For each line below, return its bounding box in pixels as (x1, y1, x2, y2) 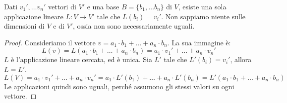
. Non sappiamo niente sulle (161, 11, 245, 21)
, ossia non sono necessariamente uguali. (73, 21, 195, 31)
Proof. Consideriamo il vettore (4, 37, 96, 47)
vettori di (48, 1, 76, 11)
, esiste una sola (178, 1, 227, 11)
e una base (87, 1, 119, 11)
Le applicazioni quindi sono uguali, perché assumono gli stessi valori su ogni (4, 81, 234, 91)
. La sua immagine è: (167, 37, 231, 47)
